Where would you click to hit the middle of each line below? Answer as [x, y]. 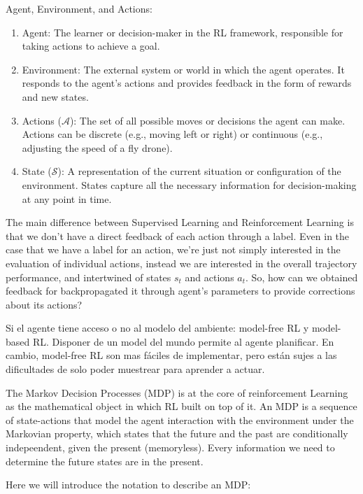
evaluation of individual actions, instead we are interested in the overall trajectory [181, 263]
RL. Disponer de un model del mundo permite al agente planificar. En [183, 341]
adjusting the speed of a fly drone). [97, 147]
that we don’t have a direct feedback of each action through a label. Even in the [178, 235]
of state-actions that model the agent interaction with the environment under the [180, 419]
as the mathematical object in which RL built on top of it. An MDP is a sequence [181, 406]
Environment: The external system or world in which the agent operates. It [183, 69]
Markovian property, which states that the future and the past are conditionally [177, 433]
